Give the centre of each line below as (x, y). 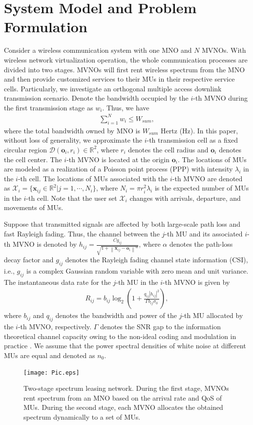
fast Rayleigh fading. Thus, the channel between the (82, 233)
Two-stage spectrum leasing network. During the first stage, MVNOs (126, 388)
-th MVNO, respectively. (55, 327)
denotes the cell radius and (168, 149)
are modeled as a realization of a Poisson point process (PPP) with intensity (118, 169)
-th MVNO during (221, 98)
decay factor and (29, 260)
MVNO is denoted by (45, 244)
